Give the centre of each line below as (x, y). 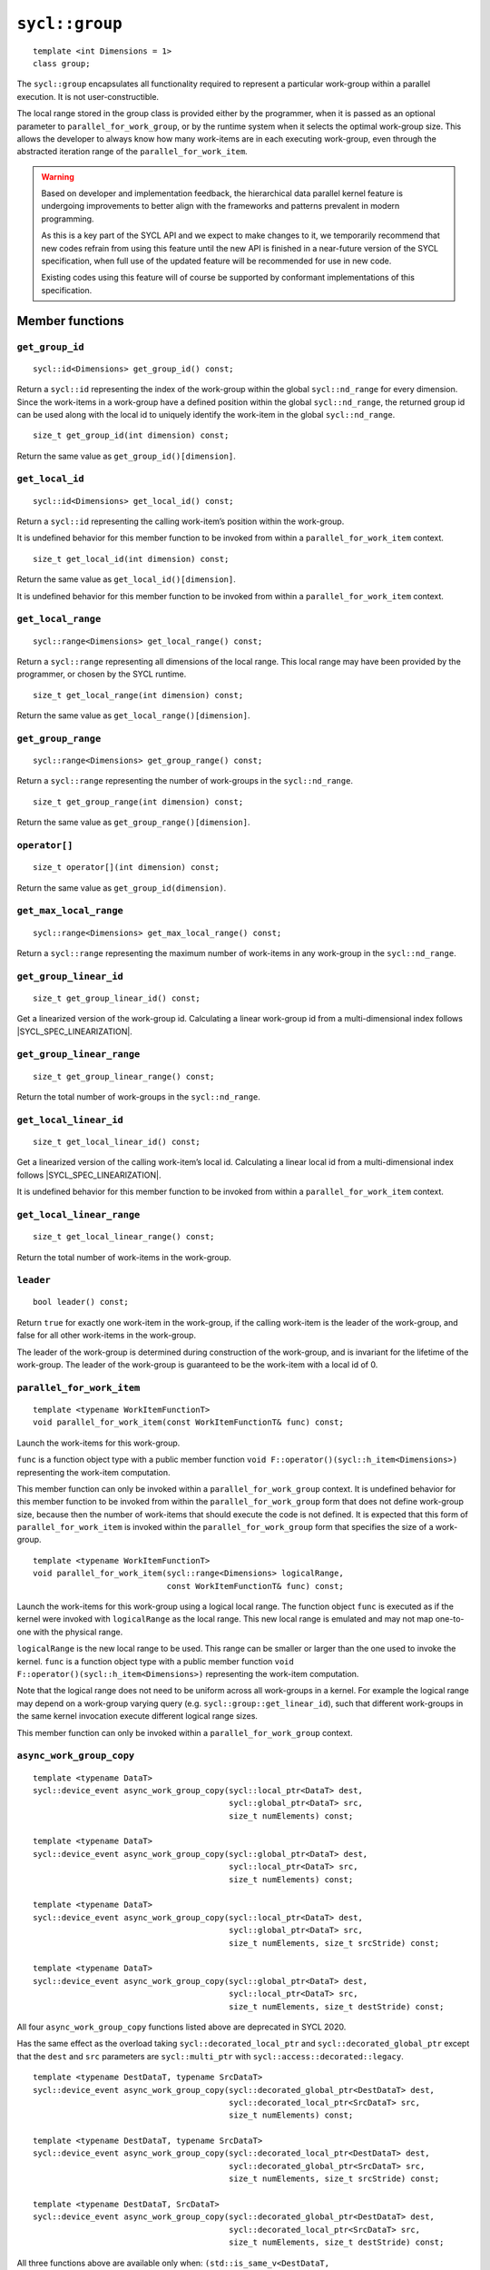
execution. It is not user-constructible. (88, 96)
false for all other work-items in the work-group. (107, 1336)
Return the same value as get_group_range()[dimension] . (133, 823)
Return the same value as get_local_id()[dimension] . (126, 579)
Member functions (70, 321)
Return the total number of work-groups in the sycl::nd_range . (138, 1097)
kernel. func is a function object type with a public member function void (155, 1661)
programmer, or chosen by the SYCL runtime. (102, 674)
